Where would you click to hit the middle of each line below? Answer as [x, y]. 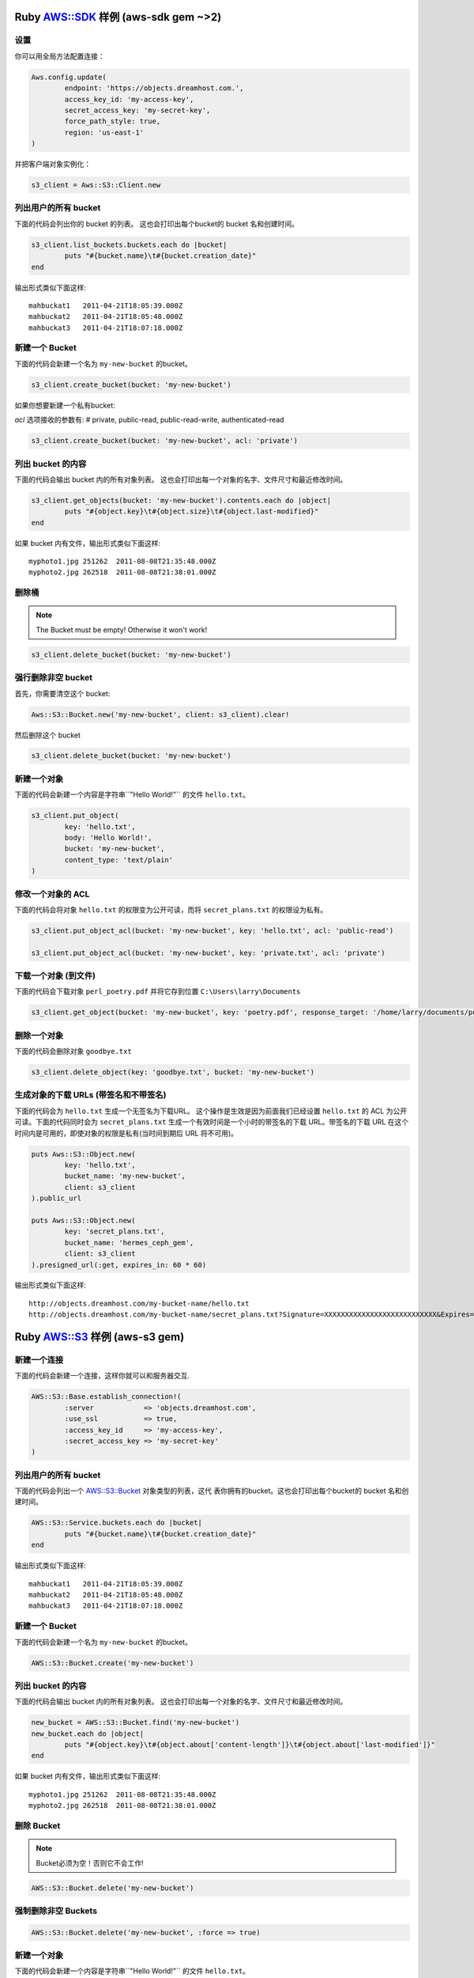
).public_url [56, 1198]
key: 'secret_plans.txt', [115, 1232]
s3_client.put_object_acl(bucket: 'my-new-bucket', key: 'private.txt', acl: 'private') [209, 953]
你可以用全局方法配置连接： [60, 56]
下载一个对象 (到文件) [55, 976]
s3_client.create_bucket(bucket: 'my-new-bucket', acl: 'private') [165, 441]
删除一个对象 [39, 1035]
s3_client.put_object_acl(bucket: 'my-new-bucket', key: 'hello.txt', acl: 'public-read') [213, 930]
